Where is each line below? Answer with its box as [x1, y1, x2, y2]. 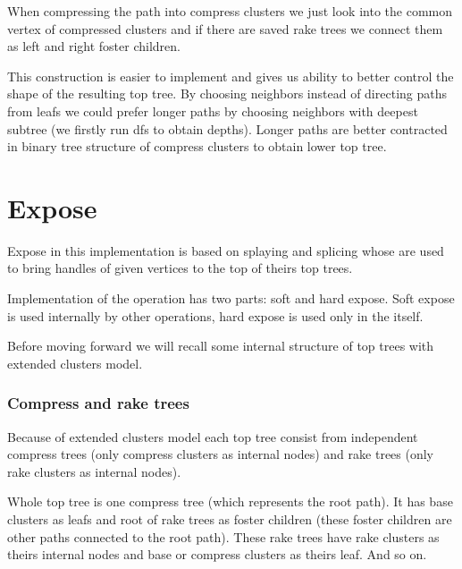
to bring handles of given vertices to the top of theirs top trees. [7, 259, 353, 277]
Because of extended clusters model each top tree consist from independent [7, 427, 418, 446]
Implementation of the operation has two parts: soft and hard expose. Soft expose [7, 289, 455, 308]
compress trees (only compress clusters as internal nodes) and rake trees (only [7, 445, 434, 463]
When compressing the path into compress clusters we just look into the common [7, 2, 452, 20]
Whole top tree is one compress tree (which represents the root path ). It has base [7, 492, 453, 511]
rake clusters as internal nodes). [7, 462, 181, 480]
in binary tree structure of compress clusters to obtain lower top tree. [7, 137, 387, 156]
